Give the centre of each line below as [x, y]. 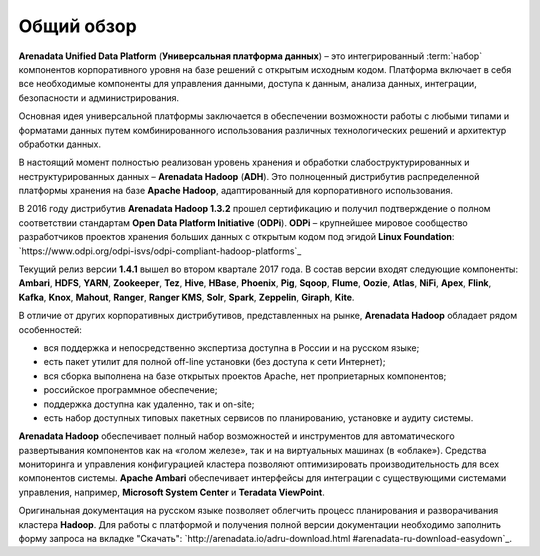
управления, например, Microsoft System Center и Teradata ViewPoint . [171, 492]
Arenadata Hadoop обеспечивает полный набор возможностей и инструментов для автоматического [236, 436]
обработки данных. [60, 144]
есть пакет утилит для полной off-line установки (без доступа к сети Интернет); [214, 362]
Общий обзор [77, 26]
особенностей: [50, 329]
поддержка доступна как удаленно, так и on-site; [149, 404]
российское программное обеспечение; [130, 390]
